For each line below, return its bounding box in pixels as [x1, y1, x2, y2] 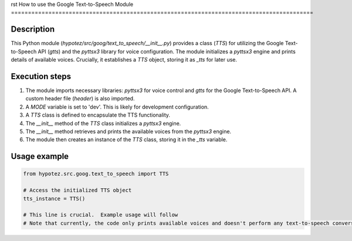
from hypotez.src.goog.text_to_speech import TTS [23, 171, 169, 177]
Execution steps [11, 71, 72, 82]
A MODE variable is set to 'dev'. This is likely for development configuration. [25, 103, 209, 110]
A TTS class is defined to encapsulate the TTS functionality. [25, 111, 170, 118]
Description [11, 24, 55, 35]
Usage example [11, 151, 69, 161]
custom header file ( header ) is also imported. [25, 95, 135, 102]
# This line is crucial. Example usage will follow [23, 212, 178, 218]
